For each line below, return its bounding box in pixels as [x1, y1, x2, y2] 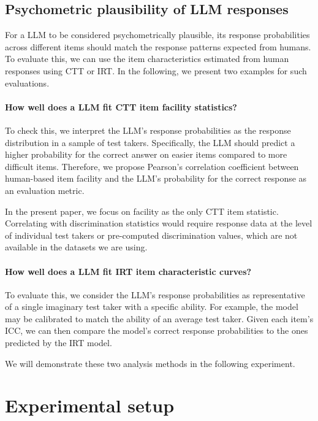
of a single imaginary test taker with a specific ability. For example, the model [5, 300, 298, 313]
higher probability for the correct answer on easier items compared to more [5, 148, 287, 161]
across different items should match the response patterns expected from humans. [5, 40, 311, 53]
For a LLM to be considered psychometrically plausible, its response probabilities [5, 28, 310, 41]
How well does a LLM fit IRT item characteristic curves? [5, 265, 252, 277]
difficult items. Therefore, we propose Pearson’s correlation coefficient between [5, 160, 299, 172]
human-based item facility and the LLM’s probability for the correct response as [5, 172, 307, 185]
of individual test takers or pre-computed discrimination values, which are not [5, 228, 298, 241]
